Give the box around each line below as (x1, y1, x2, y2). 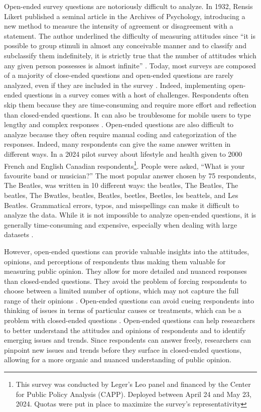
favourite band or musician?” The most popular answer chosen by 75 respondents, (4, 170, 256, 180)
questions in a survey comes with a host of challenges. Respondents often (24, 89, 249, 100)
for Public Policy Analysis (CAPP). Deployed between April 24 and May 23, (16, 388, 251, 399)
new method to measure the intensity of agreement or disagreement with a (4, 21, 233, 31)
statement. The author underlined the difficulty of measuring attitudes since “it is (4, 30, 256, 41)
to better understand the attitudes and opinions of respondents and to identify (4, 325, 246, 335)
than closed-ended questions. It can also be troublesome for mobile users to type (4, 109, 251, 120)
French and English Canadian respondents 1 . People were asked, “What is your (4, 159, 245, 171)
